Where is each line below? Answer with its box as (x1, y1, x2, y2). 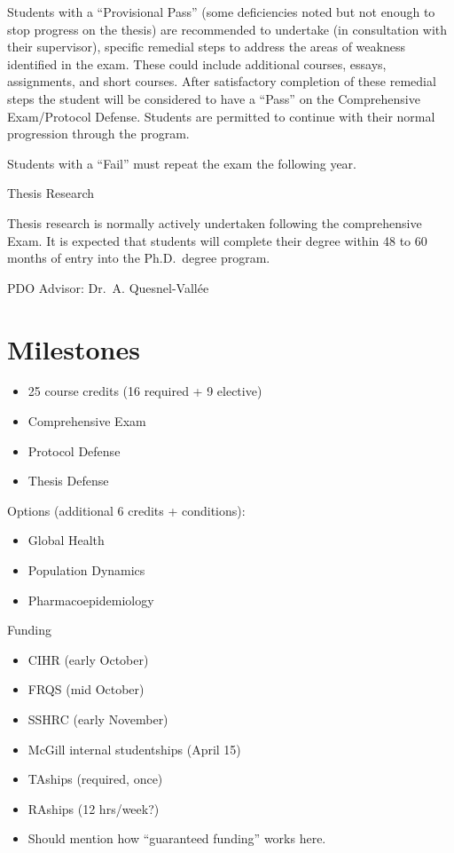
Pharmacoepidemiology (27, 590, 154, 609)
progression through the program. (7, 124, 190, 143)
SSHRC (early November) (27, 709, 168, 728)
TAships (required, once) (27, 770, 163, 788)
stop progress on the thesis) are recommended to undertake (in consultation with (7, 20, 448, 38)
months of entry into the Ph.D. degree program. (7, 249, 270, 267)
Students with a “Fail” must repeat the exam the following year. (7, 154, 356, 172)
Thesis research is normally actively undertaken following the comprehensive (7, 213, 422, 232)
